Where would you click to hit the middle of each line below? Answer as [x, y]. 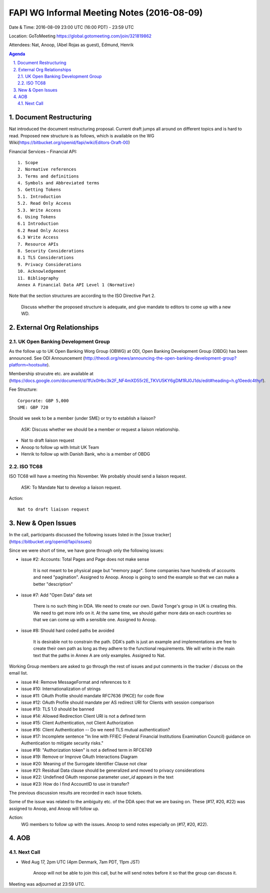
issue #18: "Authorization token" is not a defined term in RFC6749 [87, 750]
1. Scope [28, 162]
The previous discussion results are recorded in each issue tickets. [76, 793]
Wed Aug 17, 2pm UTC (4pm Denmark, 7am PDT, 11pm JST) [80, 862]
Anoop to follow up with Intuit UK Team [60, 447]
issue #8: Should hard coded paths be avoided [68, 630]
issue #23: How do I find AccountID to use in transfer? [75, 784]
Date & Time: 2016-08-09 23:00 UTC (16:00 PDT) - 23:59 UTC [71, 27]
